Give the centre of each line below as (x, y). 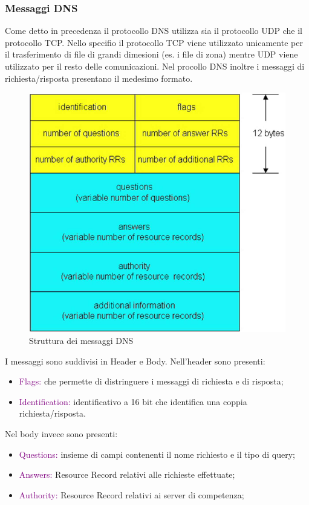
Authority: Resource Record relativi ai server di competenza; (132, 494)
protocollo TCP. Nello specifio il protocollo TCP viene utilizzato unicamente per (154, 42)
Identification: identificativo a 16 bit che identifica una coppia (133, 401)
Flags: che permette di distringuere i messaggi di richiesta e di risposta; (151, 381)
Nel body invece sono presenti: (61, 433)
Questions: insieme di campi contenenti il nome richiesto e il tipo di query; (157, 454)
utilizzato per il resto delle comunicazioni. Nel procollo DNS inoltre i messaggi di (155, 66)
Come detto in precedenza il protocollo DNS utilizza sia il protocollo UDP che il (154, 31)
